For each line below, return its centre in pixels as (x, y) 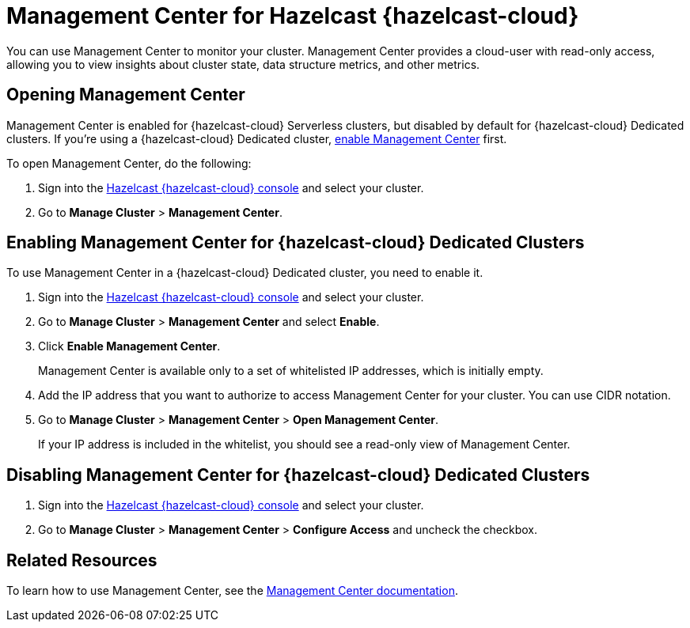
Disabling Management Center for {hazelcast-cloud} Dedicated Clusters (298, 475)
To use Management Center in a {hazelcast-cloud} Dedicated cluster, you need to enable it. (245, 273)
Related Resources (82, 560)
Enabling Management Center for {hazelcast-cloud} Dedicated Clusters (296, 243)
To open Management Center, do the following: (129, 163)
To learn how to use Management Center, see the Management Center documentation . (232, 591)
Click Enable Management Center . (129, 346)
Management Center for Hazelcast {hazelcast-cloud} (293, 16)
